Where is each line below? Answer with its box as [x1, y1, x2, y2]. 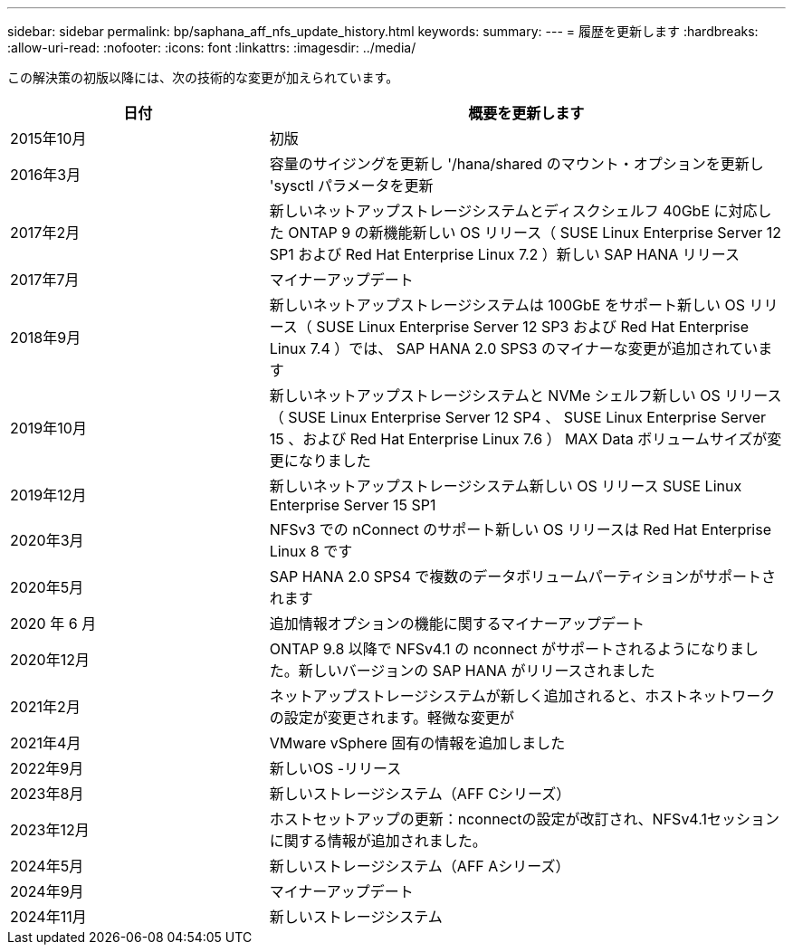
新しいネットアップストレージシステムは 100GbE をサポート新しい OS [269, 296, 745, 314]
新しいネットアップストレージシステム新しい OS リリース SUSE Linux [269, 477, 742, 495]
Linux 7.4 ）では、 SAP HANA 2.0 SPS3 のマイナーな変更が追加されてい [269, 339, 759, 357]
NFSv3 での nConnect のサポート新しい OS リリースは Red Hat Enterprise [269, 520, 772, 538]
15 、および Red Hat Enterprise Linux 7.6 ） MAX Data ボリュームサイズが [269, 430, 768, 448]
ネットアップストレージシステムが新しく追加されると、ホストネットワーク [269, 687, 776, 705]
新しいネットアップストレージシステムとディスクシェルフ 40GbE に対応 [269, 202, 758, 220]
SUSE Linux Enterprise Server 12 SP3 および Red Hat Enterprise [316, 318, 750, 336]
